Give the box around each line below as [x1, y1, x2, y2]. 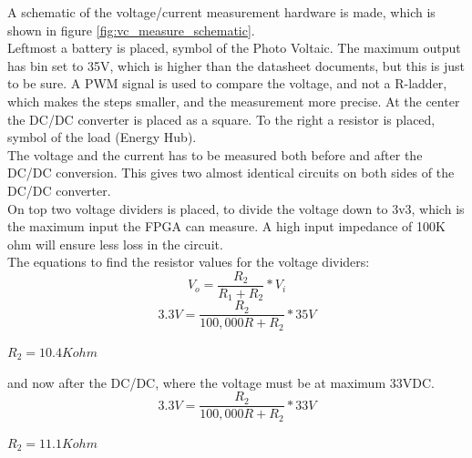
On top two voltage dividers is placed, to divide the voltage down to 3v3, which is [7, 198, 465, 218]
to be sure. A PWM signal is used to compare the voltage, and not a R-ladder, [7, 74, 447, 93]
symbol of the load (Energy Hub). [7, 127, 197, 147]
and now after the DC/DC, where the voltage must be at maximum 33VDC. [7, 372, 435, 392]
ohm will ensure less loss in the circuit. [7, 234, 223, 253]
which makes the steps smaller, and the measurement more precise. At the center [7, 91, 460, 110]
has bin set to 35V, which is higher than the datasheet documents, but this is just [7, 56, 465, 75]
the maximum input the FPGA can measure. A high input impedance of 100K [7, 217, 446, 236]
